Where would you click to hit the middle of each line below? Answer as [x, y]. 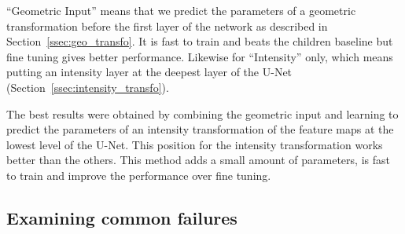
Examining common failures [122, 217]
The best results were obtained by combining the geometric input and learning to [202, 113]
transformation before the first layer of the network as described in [167, 26]
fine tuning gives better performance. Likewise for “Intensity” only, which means [200, 56]
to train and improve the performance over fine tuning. [139, 175]
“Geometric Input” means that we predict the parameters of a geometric [181, 10]
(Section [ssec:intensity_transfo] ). [88, 87]
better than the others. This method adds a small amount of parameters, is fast [198, 160]
